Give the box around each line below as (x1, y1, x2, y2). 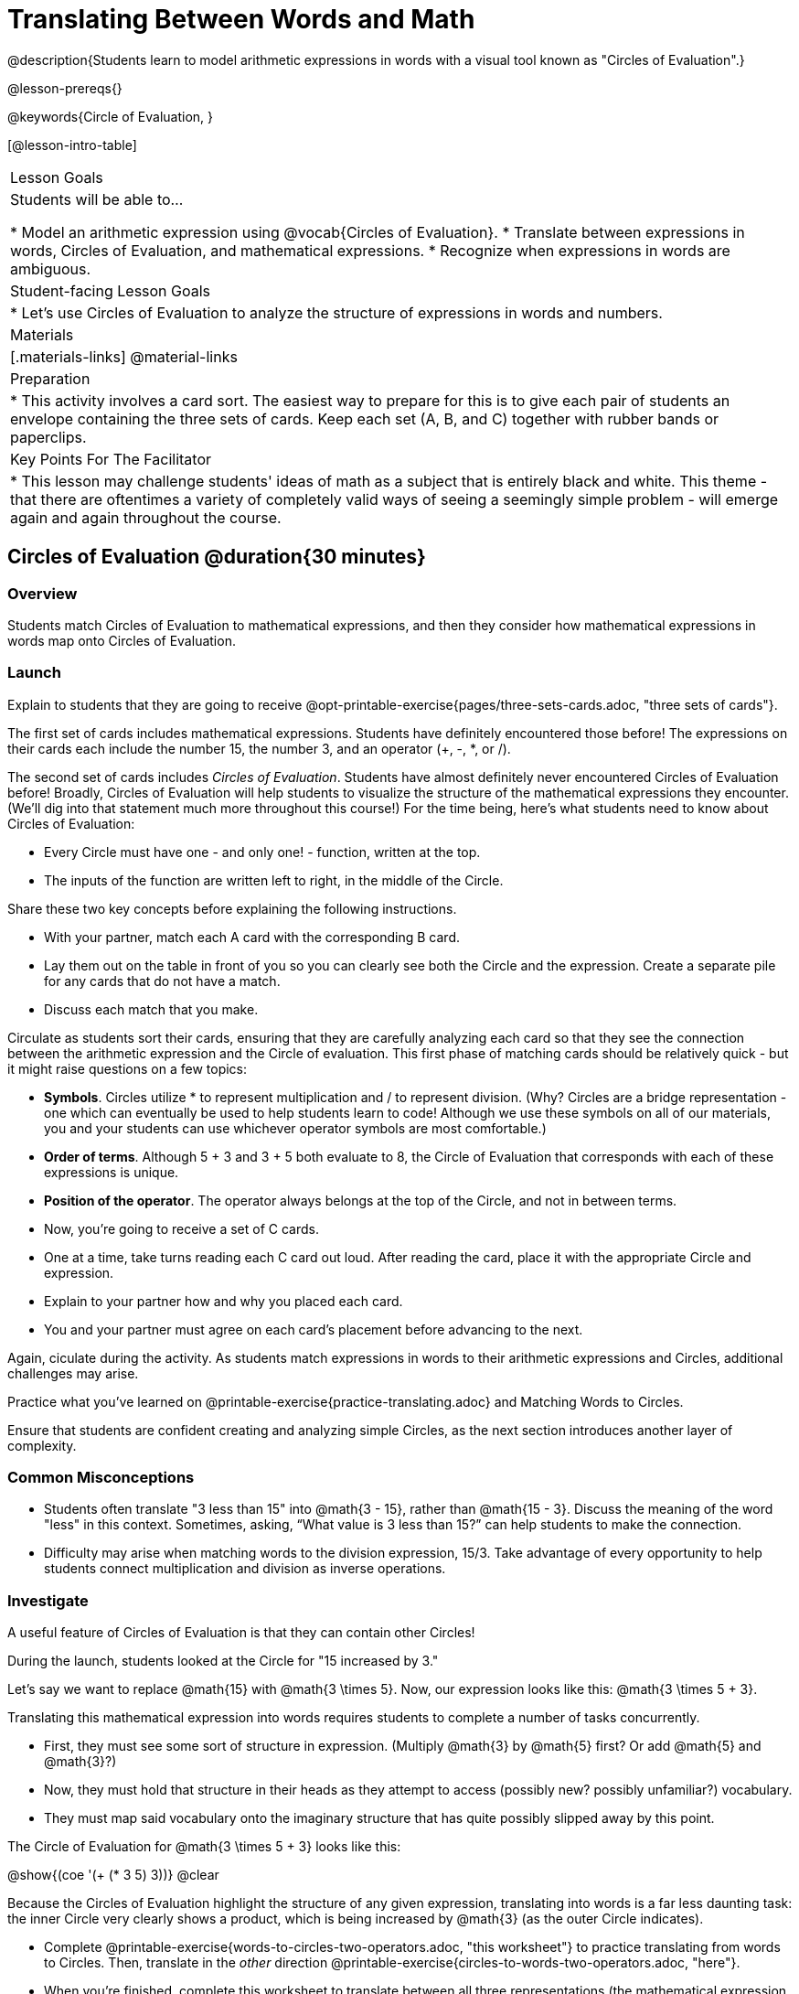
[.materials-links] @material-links (10, 347, 238, 366)
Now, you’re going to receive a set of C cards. (44, 1220, 320, 1237)
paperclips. (10, 427, 87, 446)
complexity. (7, 1437, 77, 1453)
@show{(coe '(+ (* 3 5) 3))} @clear (7, 1867, 219, 1883)
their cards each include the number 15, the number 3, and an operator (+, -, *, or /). (7, 740, 511, 756)
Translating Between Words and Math (7, 4, 475, 35)
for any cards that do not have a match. (44, 972, 281, 989)
